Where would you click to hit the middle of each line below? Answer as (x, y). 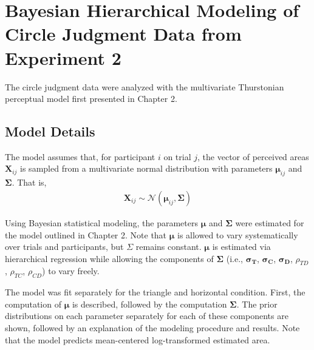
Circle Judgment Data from (123, 34)
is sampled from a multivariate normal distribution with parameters (146, 168)
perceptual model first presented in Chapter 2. (91, 99)
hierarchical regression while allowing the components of (109, 258)
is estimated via (241, 247)
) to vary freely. (71, 271)
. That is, (29, 182)
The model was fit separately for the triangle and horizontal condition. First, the (155, 292)
